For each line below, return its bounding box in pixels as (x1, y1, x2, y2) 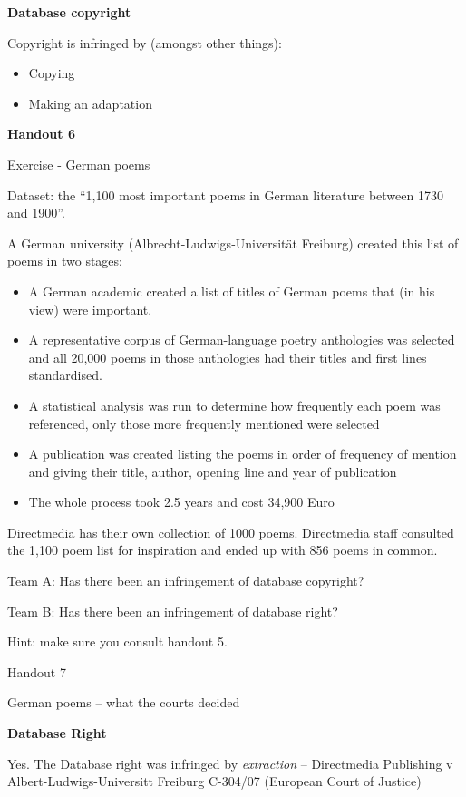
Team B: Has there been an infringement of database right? (7, 601, 338, 620)
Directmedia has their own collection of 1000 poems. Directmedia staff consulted (7, 522, 454, 541)
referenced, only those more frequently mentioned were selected (28, 413, 380, 433)
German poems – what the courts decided (7, 693, 240, 712)
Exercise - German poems (7, 154, 150, 173)
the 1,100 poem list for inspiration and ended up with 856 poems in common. (7, 540, 438, 559)
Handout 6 (7, 124, 75, 143)
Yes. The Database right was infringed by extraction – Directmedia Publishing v (7, 753, 453, 773)
